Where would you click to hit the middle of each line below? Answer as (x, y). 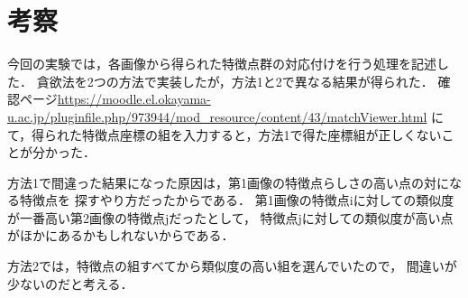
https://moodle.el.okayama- (134, 99)
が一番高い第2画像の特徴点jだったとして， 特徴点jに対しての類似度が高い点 (230, 217)
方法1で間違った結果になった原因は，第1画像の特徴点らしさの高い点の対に (228, 182)
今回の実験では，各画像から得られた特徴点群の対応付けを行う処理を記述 (222, 64)
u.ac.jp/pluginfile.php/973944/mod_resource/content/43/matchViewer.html (217, 116)
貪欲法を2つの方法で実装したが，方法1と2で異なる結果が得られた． (235, 81)
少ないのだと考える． (70, 283)
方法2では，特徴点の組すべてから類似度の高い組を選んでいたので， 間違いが (232, 266)
